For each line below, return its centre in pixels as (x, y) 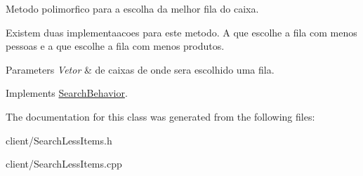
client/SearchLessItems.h (59, 140)
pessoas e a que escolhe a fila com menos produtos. (115, 46)
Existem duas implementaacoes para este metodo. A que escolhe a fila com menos (181, 32)
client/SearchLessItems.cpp (64, 164)
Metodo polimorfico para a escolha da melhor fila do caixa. (132, 8)
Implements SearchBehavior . (67, 93)
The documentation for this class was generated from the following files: (160, 116)
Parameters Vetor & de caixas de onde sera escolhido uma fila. (140, 69)
